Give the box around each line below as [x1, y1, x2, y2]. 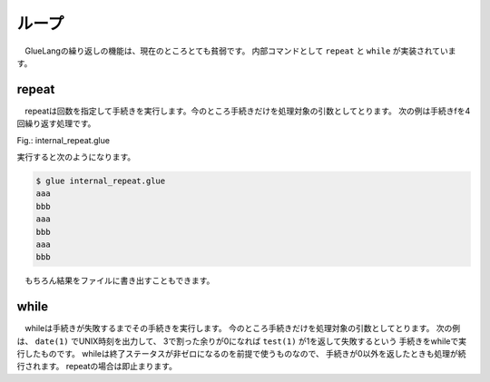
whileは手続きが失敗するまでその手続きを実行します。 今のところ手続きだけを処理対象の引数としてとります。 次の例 [24, 323, 461, 334]
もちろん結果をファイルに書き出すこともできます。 [24, 275, 215, 286]
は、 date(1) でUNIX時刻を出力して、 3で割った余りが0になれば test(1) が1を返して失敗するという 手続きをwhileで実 [16, 336, 467, 347]
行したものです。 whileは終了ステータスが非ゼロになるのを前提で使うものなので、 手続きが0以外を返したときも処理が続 [16, 348, 466, 359]
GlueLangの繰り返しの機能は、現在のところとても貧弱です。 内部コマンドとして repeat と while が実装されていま [24, 45, 456, 56]
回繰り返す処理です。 [16, 118, 96, 129]
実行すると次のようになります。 [16, 152, 136, 162]
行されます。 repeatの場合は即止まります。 [16, 361, 177, 372]
